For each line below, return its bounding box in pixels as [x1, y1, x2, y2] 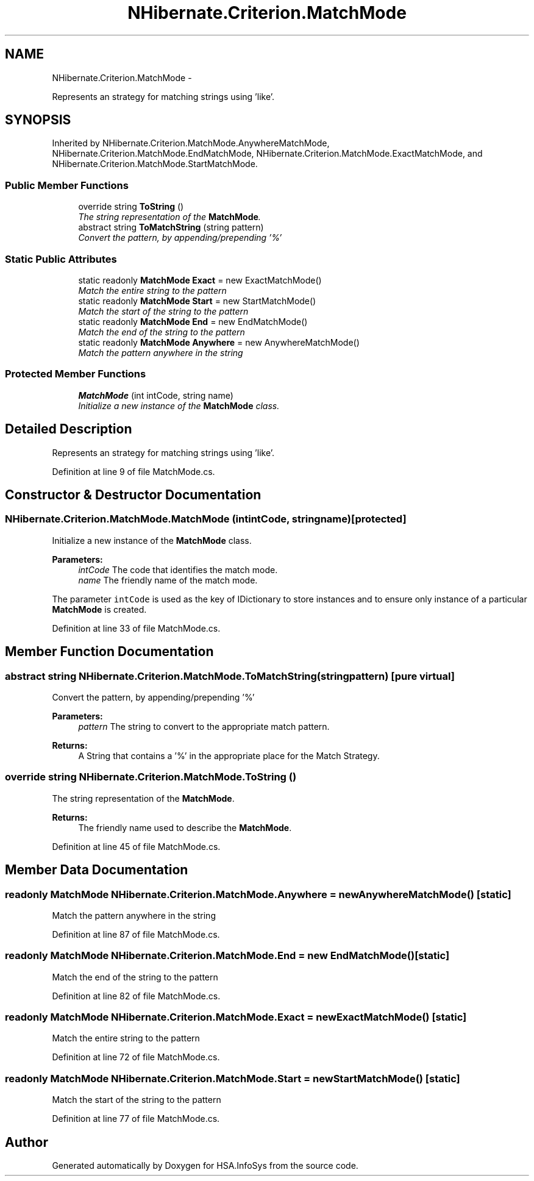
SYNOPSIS [5, 112, 71, 128]
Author [5, 1134, 48, 1150]
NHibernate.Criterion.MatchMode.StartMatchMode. [52, 159, 258, 169]
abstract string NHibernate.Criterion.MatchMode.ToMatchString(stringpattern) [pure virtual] [5, 669, 455, 682]
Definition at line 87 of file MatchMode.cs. [52, 929, 220, 940]
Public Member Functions [5, 179, 129, 191]
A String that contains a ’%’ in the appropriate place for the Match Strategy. [78, 750, 380, 761]
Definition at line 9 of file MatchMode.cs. [52, 466, 215, 477]
